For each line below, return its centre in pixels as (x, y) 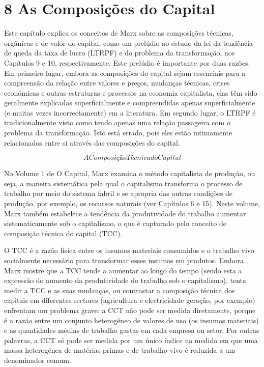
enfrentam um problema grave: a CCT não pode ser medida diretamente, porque (130, 310)
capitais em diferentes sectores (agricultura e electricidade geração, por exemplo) (130, 300)
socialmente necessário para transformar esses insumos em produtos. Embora (124, 260)
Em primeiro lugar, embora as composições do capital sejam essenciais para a (125, 73)
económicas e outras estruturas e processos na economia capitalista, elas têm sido (131, 92)
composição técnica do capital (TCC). (63, 233)
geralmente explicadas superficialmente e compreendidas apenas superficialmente (130, 103)
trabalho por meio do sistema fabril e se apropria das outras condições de (119, 193)
